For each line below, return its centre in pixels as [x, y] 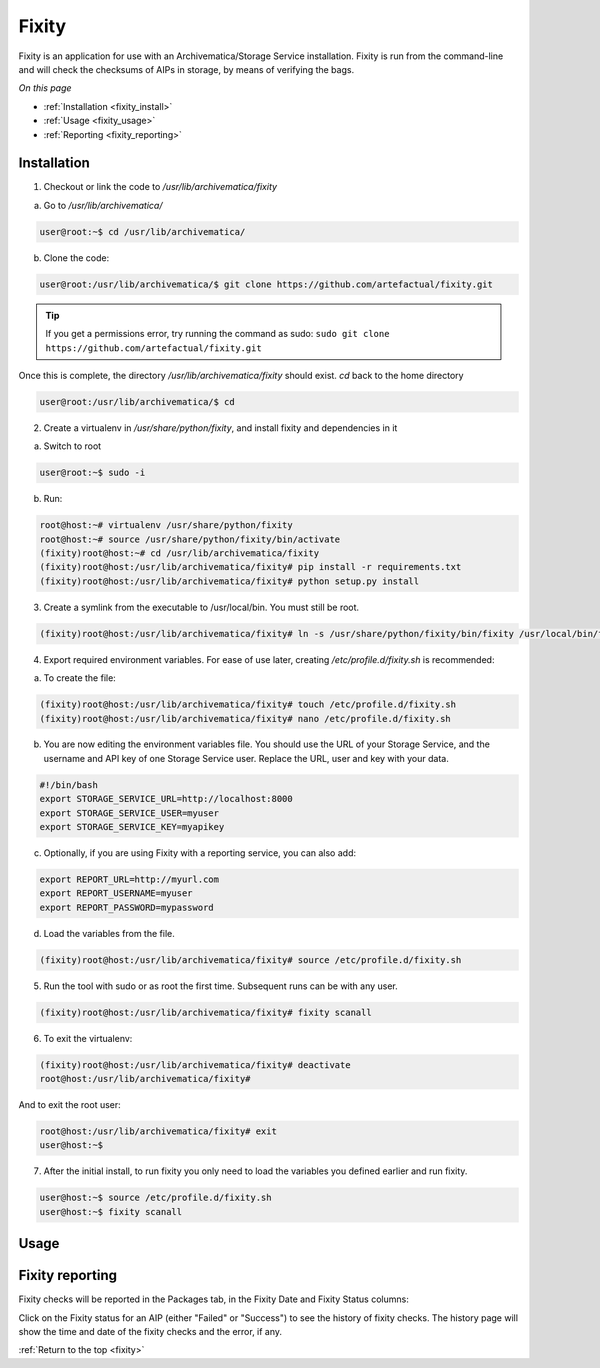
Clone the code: [76, 257]
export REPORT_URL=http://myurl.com [129, 879]
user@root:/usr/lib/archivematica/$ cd [137, 401]
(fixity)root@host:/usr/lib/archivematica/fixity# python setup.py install [229, 581]
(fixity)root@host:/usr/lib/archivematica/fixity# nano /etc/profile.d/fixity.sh [245, 718]
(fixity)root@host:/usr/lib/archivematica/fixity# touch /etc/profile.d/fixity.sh [248, 704]
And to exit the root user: [70, 1105]
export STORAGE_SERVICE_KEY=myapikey [132, 827]
